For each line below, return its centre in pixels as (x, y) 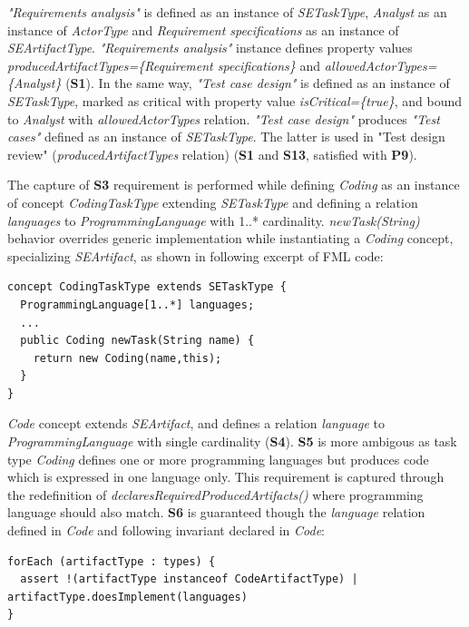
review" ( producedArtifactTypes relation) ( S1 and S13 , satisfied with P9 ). (212, 154)
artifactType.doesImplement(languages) (127, 597)
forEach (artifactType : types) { (112, 561)
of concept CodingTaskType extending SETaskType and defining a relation (213, 202)
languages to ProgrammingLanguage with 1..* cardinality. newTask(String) (214, 220)
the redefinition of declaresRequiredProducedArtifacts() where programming (215, 494)
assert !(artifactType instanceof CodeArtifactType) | (189, 579)
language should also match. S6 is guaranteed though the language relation (216, 512)
